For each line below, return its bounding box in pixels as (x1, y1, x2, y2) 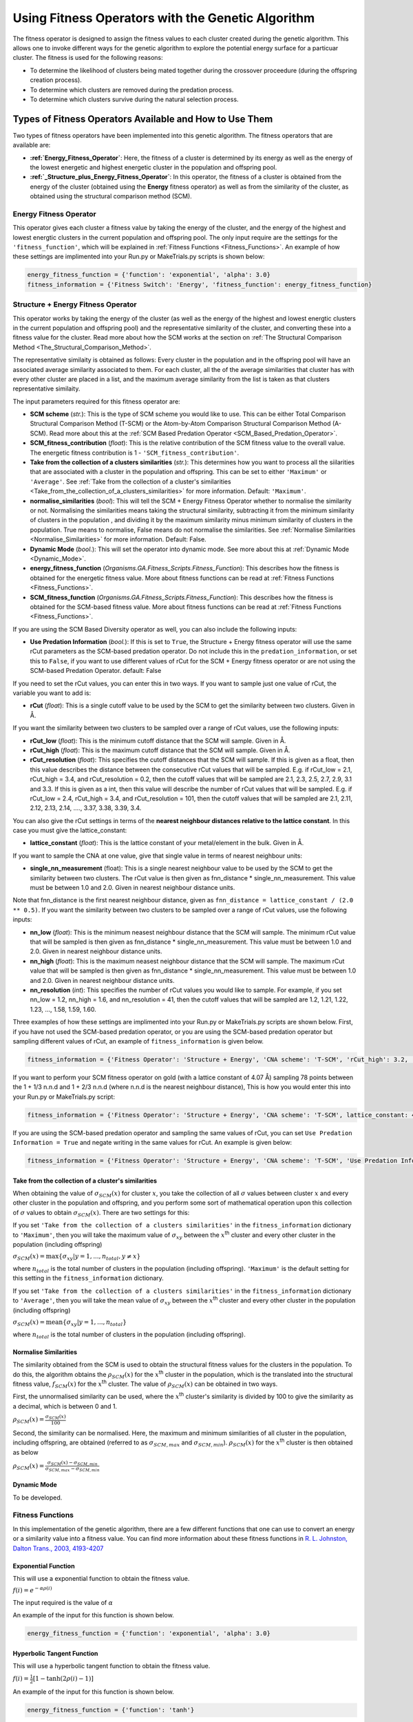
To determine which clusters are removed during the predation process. (30, 85, 234, 94)
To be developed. (12, 1493, 63, 1502)
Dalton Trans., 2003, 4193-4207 (12, 1544, 104, 1553)
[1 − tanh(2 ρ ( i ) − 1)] (32, 1674, 94, 1683)
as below (12, 1448, 39, 1456)
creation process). (30, 76, 82, 84)
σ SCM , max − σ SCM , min (45, 1466, 100, 1473)
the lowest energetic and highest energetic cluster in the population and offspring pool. (30, 163, 277, 172)
